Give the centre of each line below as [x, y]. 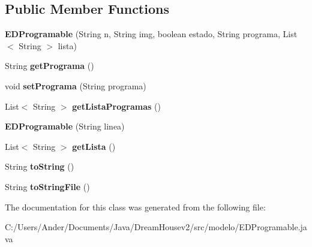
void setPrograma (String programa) [76, 85]
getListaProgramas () [116, 106]
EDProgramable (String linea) [65, 126]
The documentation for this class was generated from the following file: [135, 207]
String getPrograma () [49, 66]
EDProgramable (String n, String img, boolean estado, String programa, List [151, 34]
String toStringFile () [47, 186]
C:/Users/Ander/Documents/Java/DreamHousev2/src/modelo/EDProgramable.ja [156, 227]
